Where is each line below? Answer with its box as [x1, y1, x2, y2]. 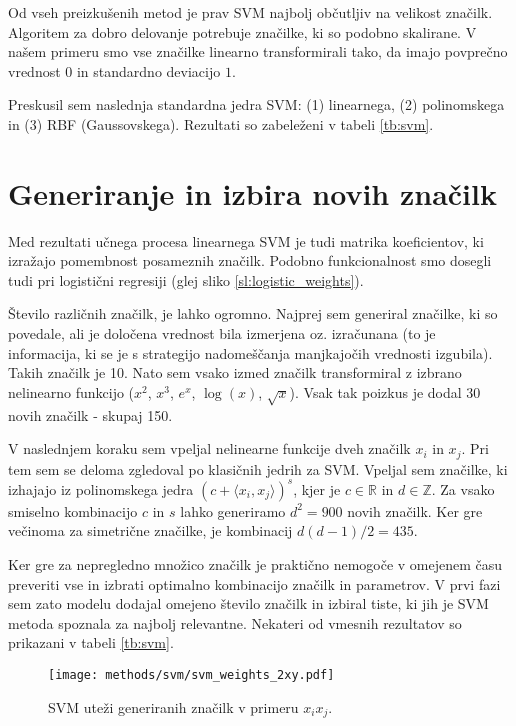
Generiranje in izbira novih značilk [8, 172, 497, 213]
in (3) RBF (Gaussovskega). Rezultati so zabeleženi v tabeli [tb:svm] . [8, 113, 434, 134]
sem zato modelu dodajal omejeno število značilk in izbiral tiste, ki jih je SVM [8, 593, 489, 614]
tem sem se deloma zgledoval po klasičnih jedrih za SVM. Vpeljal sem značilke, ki [8, 458, 508, 479]
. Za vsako [431, 478, 495, 499]
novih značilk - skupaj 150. [8, 404, 173, 425]
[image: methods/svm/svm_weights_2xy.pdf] [48, 667, 335, 682]
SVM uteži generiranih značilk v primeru [48, 696, 299, 717]
